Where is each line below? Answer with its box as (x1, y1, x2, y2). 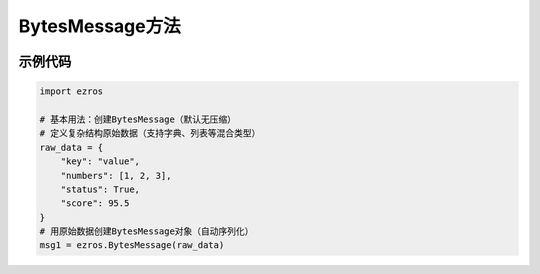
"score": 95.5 (60, 198, 130, 209)
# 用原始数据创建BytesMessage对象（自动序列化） (39, 226, 254, 237)
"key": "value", (60, 156, 140, 167)
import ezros (39, 86, 104, 97)
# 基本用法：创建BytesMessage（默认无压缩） (39, 113, 237, 125)
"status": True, (60, 183, 140, 195)
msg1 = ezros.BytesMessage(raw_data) (39, 240, 225, 251)
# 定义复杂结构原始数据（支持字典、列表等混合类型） (39, 128, 261, 139)
